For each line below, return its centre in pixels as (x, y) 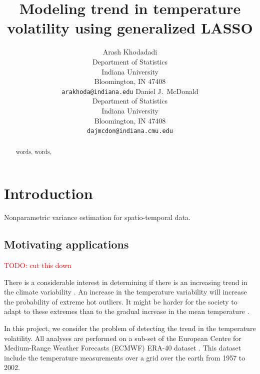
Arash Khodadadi (130, 52)
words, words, (33, 151)
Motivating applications (66, 244)
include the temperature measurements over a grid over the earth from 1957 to (125, 357)
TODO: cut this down (38, 265)
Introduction (48, 193)
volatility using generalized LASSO (130, 28)
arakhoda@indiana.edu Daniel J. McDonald (130, 91)
